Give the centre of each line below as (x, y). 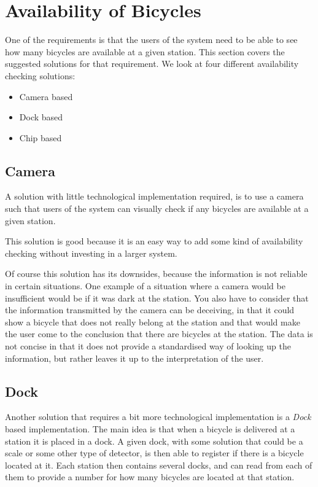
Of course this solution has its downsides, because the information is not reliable (156, 274)
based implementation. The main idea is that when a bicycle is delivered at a (150, 429)
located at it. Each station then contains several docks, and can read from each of (159, 465)
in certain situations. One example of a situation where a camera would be (145, 286)
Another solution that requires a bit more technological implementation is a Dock (158, 417)
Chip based (41, 137)
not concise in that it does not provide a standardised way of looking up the (148, 346)
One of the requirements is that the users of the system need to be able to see (151, 40)
